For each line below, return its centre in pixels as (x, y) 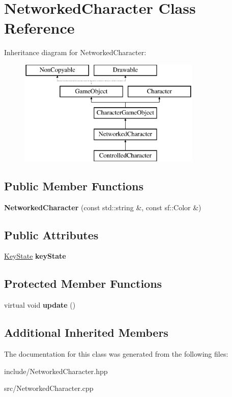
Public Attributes (51, 234)
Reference (39, 28)
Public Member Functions (74, 185)
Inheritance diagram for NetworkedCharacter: (75, 52)
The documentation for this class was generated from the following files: (116, 354)
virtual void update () (40, 305)
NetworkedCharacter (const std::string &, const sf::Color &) (103, 207)
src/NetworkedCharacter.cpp (49, 388)
